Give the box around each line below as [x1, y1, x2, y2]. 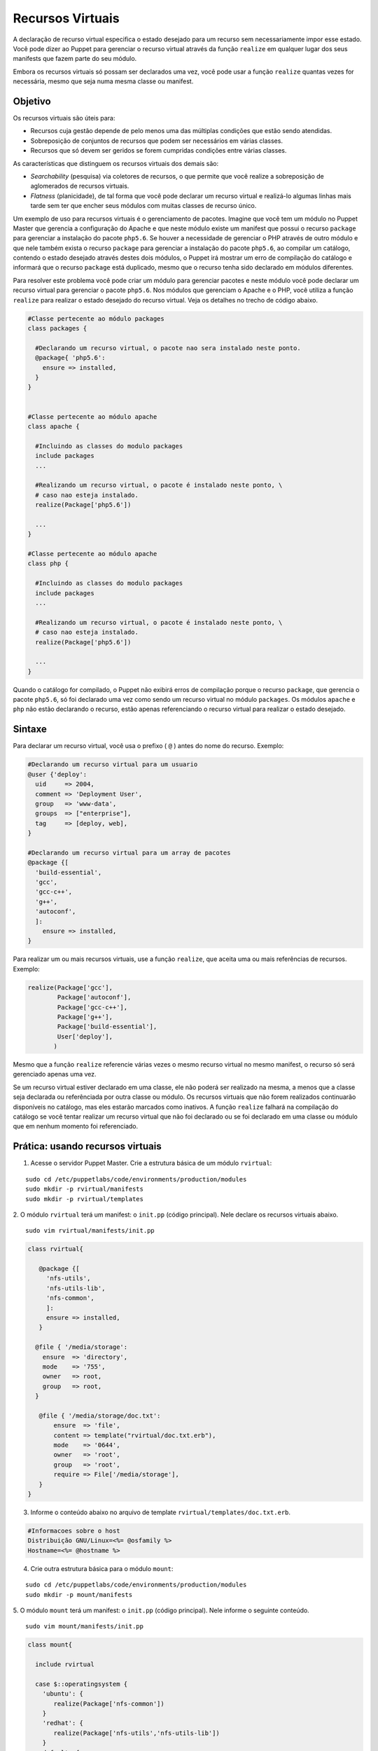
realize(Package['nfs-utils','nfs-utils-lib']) [53, 1729, 220, 1737]
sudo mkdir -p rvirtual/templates [25, 1195, 143, 1203]
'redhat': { [42, 1719, 84, 1727]
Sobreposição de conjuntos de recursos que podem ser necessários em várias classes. [30, 137, 283, 145]
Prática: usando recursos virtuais [13, 1140, 162, 1152]
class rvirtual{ [27, 1245, 84, 1253]
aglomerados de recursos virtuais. [30, 182, 129, 191]
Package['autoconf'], [57, 993, 132, 1002]
